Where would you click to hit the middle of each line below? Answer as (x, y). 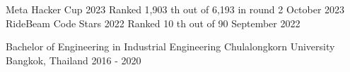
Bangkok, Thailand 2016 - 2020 (74, 60)
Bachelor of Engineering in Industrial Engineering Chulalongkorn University (170, 46)
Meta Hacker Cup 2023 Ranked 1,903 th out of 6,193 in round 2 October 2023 (175, 9)
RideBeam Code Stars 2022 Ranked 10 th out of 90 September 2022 (153, 23)
